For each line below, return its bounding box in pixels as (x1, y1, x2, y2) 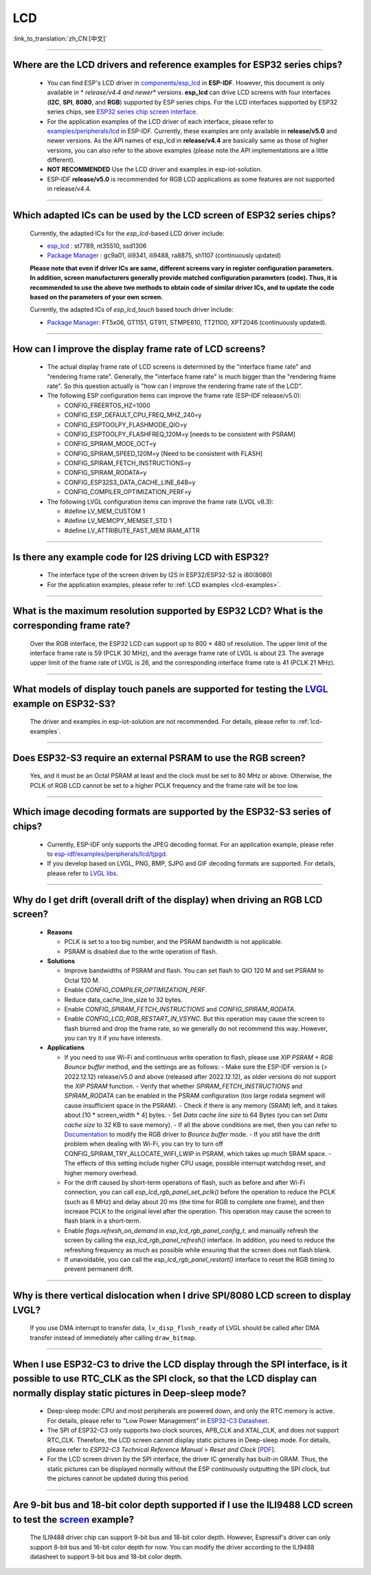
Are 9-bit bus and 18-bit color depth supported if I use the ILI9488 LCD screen (12, 1499, 353, 1510)
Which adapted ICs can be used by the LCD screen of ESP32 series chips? (12, 210, 337, 222)
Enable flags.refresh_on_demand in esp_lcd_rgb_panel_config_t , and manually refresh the (64, 1226, 319, 1234)
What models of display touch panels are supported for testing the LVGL (12, 683, 328, 695)
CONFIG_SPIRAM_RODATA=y (64, 469, 147, 477)
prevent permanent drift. (64, 1265, 134, 1273)
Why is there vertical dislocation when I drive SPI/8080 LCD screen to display (12, 1290, 352, 1302)
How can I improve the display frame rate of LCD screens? (12, 343, 266, 354)
